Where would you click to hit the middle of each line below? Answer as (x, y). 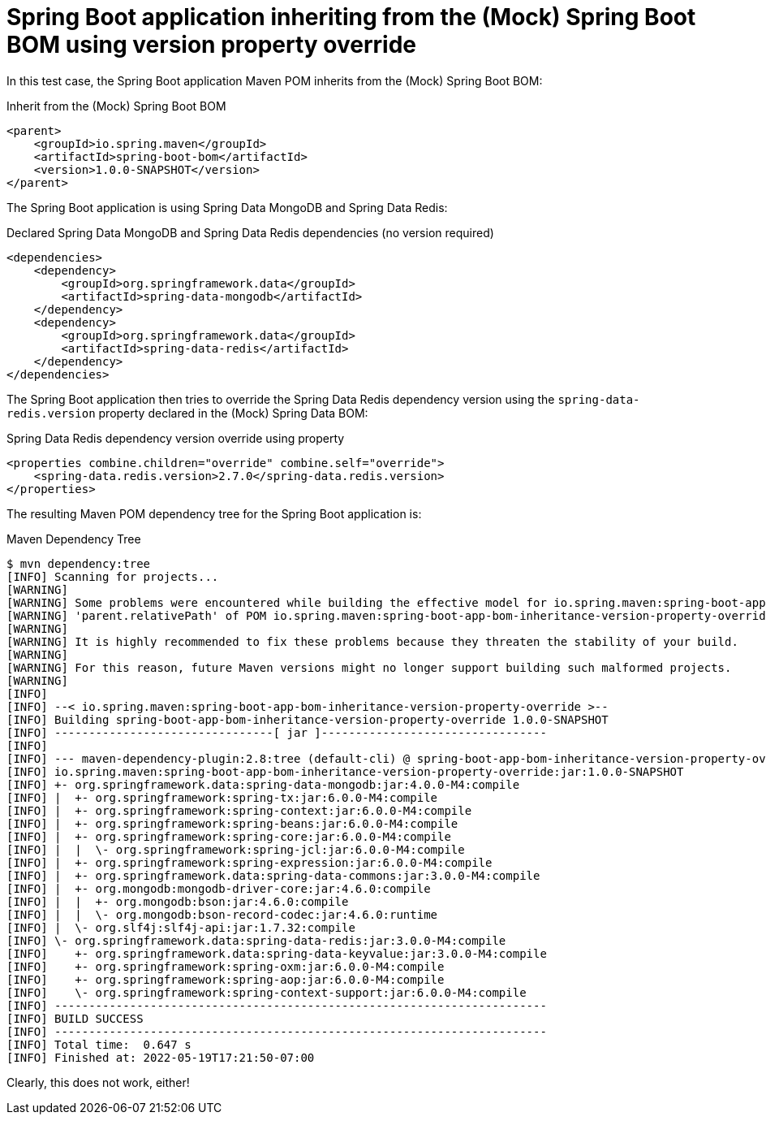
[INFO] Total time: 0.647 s (99, 1044)
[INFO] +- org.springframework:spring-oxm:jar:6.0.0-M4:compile (226, 966)
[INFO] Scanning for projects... (113, 576)
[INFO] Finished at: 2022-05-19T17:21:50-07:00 (161, 1057)
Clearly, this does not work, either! (98, 1082)
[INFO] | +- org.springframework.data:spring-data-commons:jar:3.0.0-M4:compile (273, 875)
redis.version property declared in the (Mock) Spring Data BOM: (187, 413)
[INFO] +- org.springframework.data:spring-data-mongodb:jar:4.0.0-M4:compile (263, 784)
